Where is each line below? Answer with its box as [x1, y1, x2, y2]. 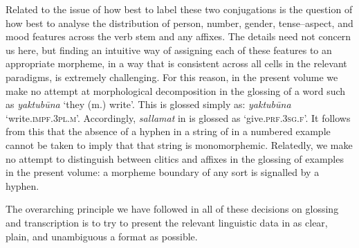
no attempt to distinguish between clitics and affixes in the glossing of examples [6, 151, 344, 166]
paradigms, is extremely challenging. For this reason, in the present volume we [6, 69, 338, 84]
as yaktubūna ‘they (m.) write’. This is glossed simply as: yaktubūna [6, 97, 291, 112]
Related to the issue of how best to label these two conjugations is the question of [6, 2, 353, 16]
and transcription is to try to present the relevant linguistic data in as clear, [6, 215, 328, 229]
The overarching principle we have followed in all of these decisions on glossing [6, 202, 339, 216]
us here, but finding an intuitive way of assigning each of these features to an [6, 42, 332, 57]
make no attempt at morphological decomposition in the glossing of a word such [6, 83, 346, 98]
